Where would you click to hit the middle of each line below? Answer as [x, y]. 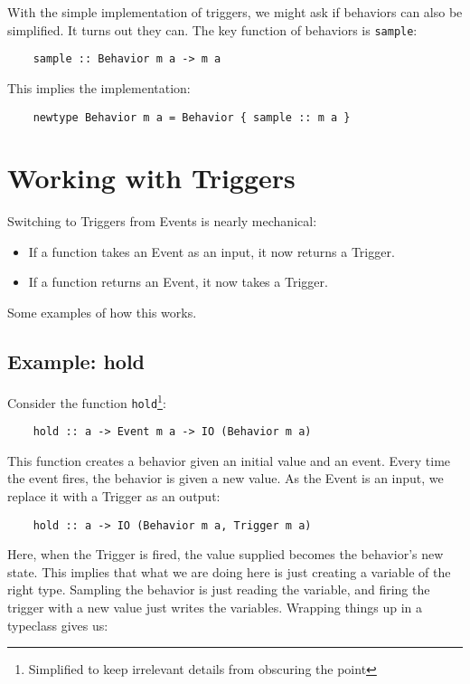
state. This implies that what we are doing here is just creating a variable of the [229, 571]
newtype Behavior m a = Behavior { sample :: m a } [192, 117]
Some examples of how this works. [102, 313]
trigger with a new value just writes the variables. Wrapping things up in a [215, 608]
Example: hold [76, 361]
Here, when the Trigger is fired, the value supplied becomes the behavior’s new [226, 554]
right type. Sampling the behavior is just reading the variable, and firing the [219, 589]
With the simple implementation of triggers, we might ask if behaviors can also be [235, 12]
